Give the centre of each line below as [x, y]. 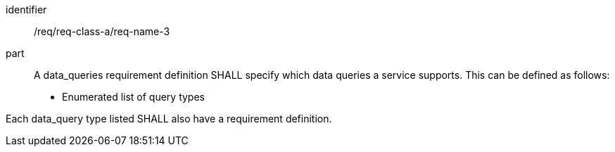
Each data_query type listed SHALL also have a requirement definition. [169, 119]
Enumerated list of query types [133, 97]
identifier [26, 9]
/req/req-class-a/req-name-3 [102, 31]
